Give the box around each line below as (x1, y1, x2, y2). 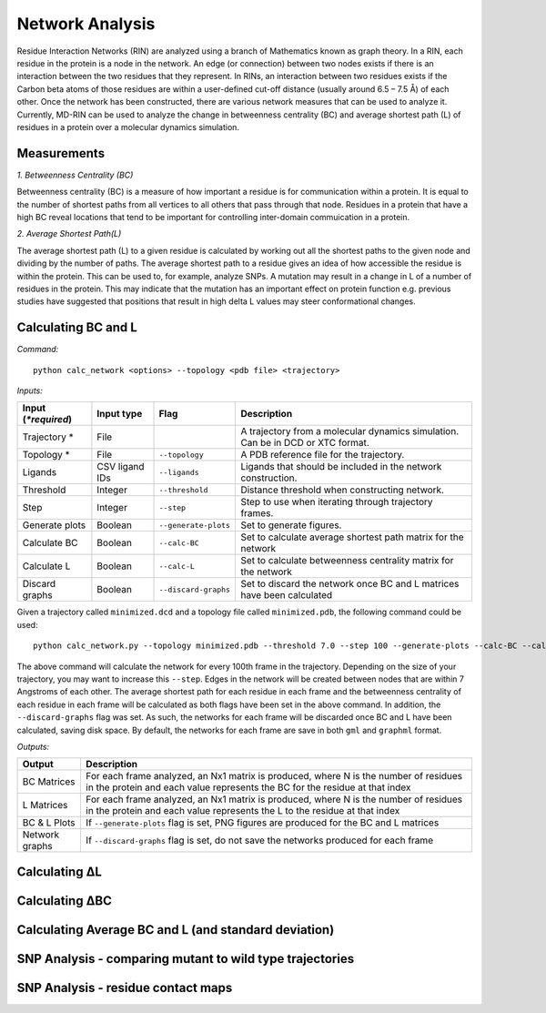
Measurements (16, 146, 105, 161)
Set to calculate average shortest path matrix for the (240, 531, 464, 543)
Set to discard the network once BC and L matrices (240, 578, 460, 591)
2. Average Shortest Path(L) (16, 228, 122, 239)
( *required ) (22, 413, 73, 426)
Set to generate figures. (240, 519, 342, 532)
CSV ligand (96, 461, 145, 473)
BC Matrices (22, 775, 76, 788)
